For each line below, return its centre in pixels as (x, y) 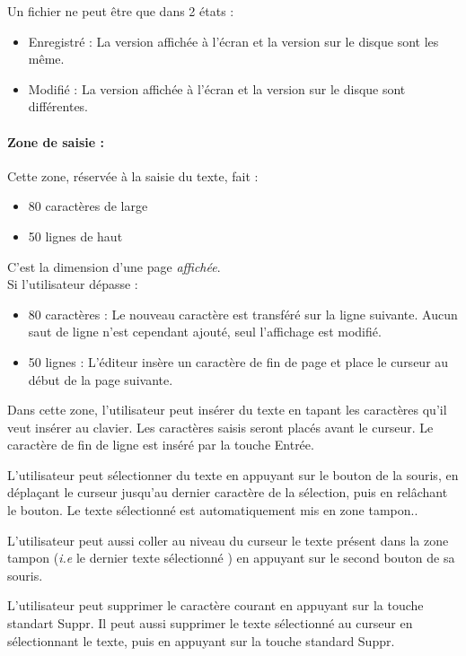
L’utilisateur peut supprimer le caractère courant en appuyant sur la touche (215, 605)
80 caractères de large (88, 206)
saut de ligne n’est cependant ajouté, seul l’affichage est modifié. (205, 332)
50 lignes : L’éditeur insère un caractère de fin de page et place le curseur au (238, 361)
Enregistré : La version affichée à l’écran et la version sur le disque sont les (233, 41)
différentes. (58, 106)
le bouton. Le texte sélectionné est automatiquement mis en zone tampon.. (213, 510)
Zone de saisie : (56, 141)
